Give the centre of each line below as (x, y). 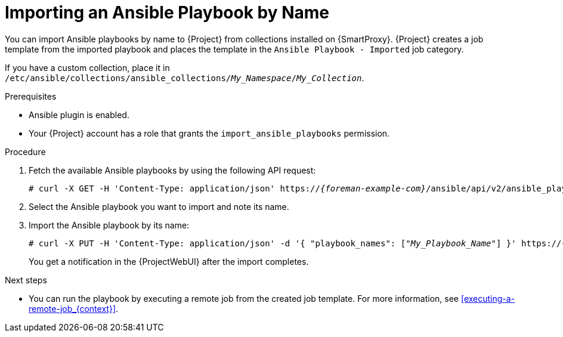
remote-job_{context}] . (74, 308)
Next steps (26, 280)
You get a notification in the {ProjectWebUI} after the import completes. (169, 261)
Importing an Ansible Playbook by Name (167, 13)
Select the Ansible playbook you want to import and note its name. (159, 206)
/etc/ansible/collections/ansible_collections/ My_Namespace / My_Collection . (185, 78)
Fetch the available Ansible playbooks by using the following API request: (172, 170)
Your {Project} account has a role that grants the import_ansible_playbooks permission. (209, 133)
